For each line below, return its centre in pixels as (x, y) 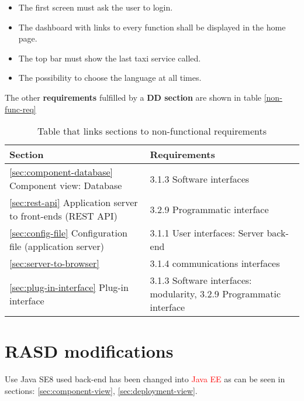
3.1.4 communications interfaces (215, 263)
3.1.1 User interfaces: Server (207, 233)
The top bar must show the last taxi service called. (110, 58)
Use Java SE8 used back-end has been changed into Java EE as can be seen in (145, 379)
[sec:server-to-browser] (54, 263)
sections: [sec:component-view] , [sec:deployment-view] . (101, 390)
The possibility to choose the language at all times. (110, 78)
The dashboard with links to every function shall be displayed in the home (152, 27)
